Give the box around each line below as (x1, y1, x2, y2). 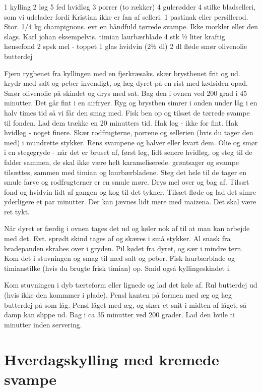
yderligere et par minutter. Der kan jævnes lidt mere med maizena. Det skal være (4, 196, 256, 207)
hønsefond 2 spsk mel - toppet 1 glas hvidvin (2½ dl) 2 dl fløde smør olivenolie (4, 41, 247, 51)
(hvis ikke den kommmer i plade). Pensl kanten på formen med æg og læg (4, 290, 232, 300)
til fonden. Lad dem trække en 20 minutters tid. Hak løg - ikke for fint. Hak (4, 117, 238, 128)
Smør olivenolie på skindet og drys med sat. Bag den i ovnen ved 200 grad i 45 (4, 87, 247, 98)
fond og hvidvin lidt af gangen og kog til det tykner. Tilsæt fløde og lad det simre (4, 186, 256, 197)
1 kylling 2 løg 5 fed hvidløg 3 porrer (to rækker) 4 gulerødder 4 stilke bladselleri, (4, 2, 256, 12)
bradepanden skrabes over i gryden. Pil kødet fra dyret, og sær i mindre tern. (4, 243, 243, 253)
